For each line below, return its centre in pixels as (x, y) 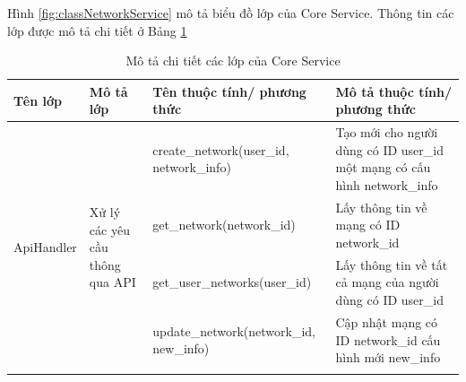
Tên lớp (38, 100)
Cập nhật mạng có (387, 321)
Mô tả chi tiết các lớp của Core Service (233, 61)
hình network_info (387, 185)
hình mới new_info (388, 357)
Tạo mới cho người (387, 132)
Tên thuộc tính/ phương (229, 91)
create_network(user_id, (221, 149)
